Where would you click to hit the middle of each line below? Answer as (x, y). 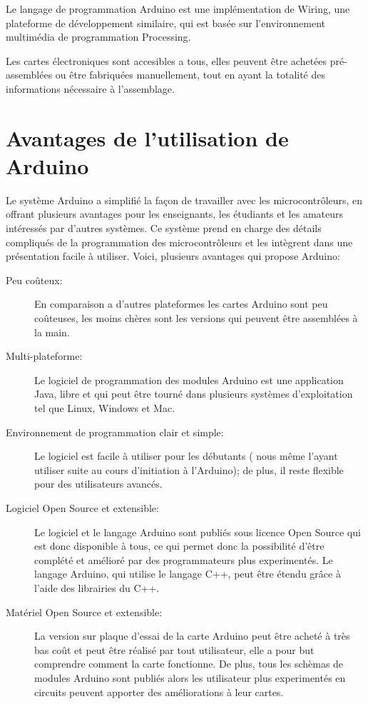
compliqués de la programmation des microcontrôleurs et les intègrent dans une (179, 242)
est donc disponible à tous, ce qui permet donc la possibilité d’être (179, 546)
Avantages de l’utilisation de (147, 137)
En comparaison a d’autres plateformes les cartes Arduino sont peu (181, 304)
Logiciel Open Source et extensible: (82, 507)
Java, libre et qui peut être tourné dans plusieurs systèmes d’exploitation (194, 394)
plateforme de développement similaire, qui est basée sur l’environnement (166, 22)
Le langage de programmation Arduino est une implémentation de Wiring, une (178, 9)
